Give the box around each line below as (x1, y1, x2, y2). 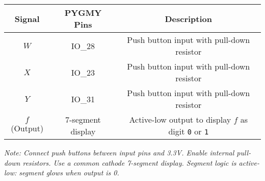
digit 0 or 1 (168, 125, 209, 137)
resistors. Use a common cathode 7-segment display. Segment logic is (22, 157, 236, 168)
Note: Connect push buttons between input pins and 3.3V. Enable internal (4, 147, 234, 157)
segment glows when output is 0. (19, 167, 119, 178)
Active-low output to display (129, 114, 231, 125)
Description (165, 12, 213, 25)
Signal (14, 12, 40, 25)
